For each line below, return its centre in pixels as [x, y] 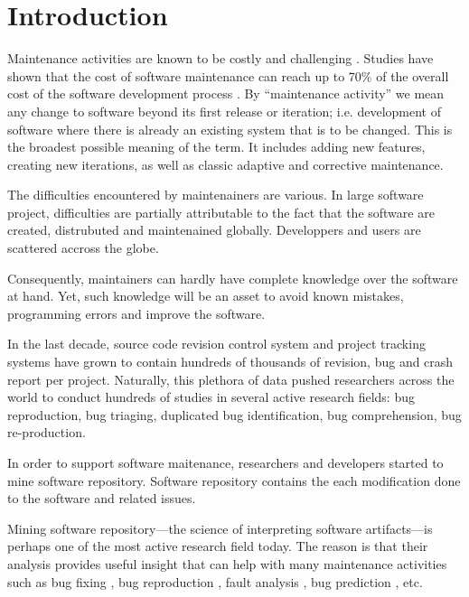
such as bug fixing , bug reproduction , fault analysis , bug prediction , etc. [215, 581]
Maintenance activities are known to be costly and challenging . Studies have [220, 58]
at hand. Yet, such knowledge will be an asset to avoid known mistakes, [206, 296]
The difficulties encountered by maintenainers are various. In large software [216, 195]
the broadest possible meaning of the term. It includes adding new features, [216, 147]
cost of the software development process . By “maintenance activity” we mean [226, 93]
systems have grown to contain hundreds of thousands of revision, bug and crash [230, 362]
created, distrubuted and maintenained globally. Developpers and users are [214, 230]
